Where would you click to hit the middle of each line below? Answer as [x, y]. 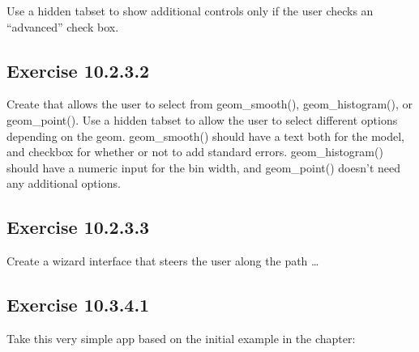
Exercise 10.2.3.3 [78, 227]
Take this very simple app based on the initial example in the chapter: [181, 338]
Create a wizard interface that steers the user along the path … [163, 261]
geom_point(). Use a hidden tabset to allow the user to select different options [202, 119]
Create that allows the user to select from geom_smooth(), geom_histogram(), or [210, 104]
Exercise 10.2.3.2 [78, 70]
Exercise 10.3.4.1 [78, 305]
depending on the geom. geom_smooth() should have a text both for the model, [205, 136]
